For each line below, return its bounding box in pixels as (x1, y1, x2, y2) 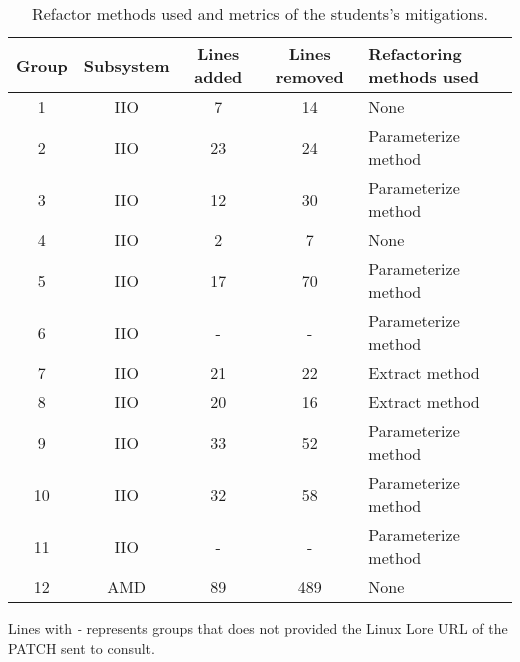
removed (275, 65, 344, 88)
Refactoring (368, 42, 462, 65)
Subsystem (83, 53, 170, 77)
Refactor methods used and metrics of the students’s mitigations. (31, 2, 489, 25)
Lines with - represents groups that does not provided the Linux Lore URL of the (8, 618, 508, 638)
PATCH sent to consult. (8, 637, 155, 658)
